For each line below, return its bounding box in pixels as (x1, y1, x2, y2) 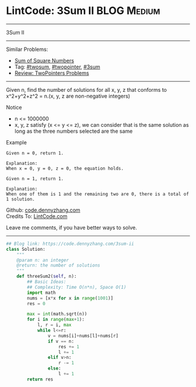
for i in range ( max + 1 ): (27, 317, 85, 323)
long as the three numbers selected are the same (14, 127, 133, 134)
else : (47, 365, 61, 372)
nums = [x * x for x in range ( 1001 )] (27, 295, 114, 301)
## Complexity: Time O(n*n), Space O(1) (27, 284, 127, 290)
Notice (6, 103, 22, 110)
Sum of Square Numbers (14, 57, 75, 64)
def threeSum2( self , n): (16, 274, 77, 279)
